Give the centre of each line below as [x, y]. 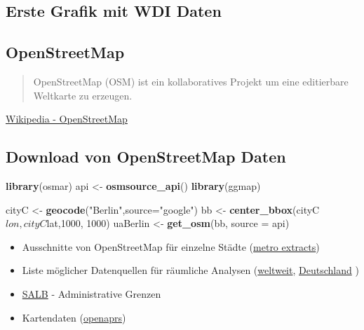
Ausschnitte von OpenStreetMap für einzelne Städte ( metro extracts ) [171, 246]
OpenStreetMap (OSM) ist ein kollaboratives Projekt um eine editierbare [191, 81]
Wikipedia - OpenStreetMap [67, 119]
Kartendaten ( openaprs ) [74, 317]
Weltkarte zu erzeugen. [83, 95]
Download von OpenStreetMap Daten [146, 157]
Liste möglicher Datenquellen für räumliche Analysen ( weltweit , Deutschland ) [190, 270]
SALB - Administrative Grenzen [92, 293]
